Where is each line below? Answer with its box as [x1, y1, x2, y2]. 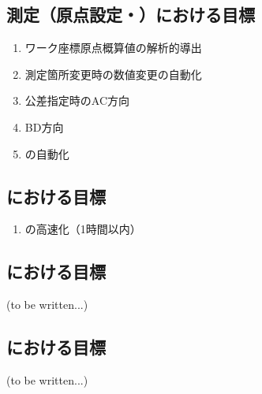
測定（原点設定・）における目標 [6, 2, 255, 27]
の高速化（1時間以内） [24, 221, 141, 237]
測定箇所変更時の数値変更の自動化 [24, 65, 202, 82]
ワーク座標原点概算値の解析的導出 [24, 39, 202, 56]
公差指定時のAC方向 [24, 92, 130, 109]
